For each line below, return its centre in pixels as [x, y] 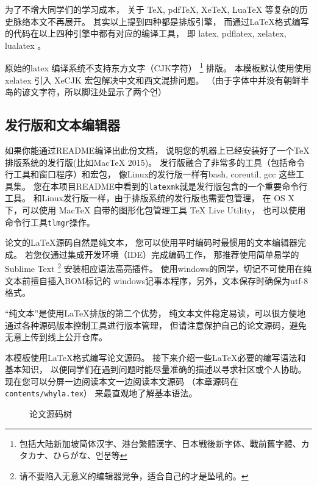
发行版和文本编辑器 [62, 125]
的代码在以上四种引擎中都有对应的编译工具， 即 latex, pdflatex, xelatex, [146, 33]
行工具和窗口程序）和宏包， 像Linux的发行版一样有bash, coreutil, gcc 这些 [151, 174]
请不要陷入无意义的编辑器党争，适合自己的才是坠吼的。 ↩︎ [134, 475]
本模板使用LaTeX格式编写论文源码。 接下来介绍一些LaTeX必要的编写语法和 [155, 357]
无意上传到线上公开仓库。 [56, 337]
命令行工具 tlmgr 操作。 [50, 222]
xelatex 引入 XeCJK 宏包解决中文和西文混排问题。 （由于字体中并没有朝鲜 [153, 80]
